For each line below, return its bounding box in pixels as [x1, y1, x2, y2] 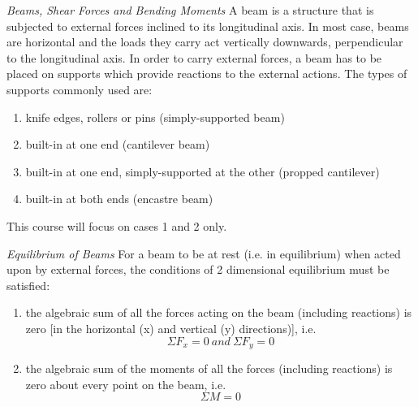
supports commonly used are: [6, 80, 153, 97]
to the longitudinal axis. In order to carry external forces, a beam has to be [6, 49, 382, 66]
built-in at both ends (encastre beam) [25, 190, 213, 207]
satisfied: [6, 276, 50, 293]
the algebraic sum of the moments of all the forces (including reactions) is [25, 359, 393, 376]
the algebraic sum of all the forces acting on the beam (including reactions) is [25, 304, 412, 321]
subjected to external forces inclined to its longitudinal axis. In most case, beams [6, 17, 409, 34]
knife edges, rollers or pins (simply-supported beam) [25, 108, 285, 125]
